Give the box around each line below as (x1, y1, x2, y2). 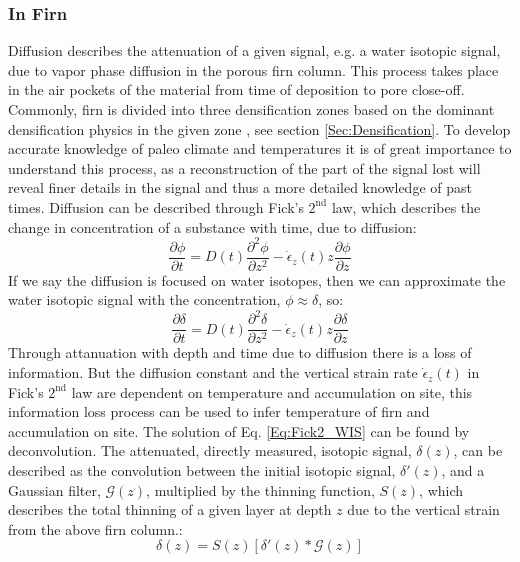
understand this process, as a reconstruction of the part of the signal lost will (8, 157, 481, 178)
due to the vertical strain (347, 499, 500, 520)
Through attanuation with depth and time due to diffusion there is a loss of (8, 342, 472, 363)
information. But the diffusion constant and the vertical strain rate (8, 362, 418, 383)
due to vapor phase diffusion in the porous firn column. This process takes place (8, 59, 499, 80)
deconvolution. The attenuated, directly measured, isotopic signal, (8, 440, 412, 461)
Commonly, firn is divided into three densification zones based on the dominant (8, 99, 495, 119)
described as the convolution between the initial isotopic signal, (8, 460, 396, 481)
